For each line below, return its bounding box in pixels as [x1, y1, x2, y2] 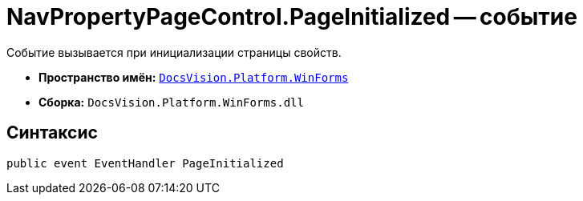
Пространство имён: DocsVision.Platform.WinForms [38, 70, 349, 84]
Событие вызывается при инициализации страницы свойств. [6, 45, 342, 59]
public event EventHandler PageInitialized [6, 156, 284, 170]
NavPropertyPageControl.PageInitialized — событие [6, 3, 577, 30]
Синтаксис [6, 123, 98, 143]
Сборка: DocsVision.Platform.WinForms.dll [38, 94, 304, 109]
